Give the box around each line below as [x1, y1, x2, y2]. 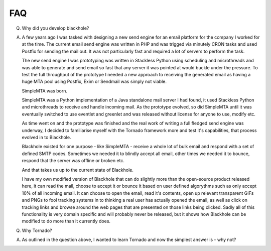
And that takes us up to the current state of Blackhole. [22, 167, 134, 173]
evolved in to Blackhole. [22, 135, 71, 141]
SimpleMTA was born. [22, 88, 68, 94]
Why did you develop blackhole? [22, 25, 89, 31]
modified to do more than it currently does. [22, 218, 110, 224]
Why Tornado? [22, 227, 52, 233]
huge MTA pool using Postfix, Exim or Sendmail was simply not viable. [22, 78, 167, 85]
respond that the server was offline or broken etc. [22, 158, 125, 164]
